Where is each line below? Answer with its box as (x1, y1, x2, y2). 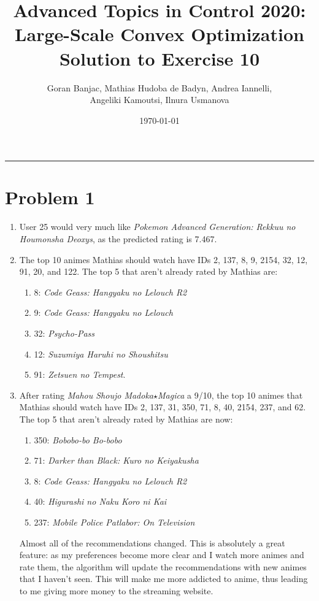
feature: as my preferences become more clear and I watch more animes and (19, 548, 304, 561)
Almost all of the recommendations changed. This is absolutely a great (19, 536, 285, 549)
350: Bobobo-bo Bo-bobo (34, 433, 122, 446)
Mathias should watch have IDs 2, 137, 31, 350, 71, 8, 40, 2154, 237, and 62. (19, 400, 306, 413)
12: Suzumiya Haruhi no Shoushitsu (34, 347, 168, 360)
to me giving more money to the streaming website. (19, 584, 213, 597)
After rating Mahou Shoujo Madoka (19, 388, 153, 401)
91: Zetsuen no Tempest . (34, 368, 126, 381)
